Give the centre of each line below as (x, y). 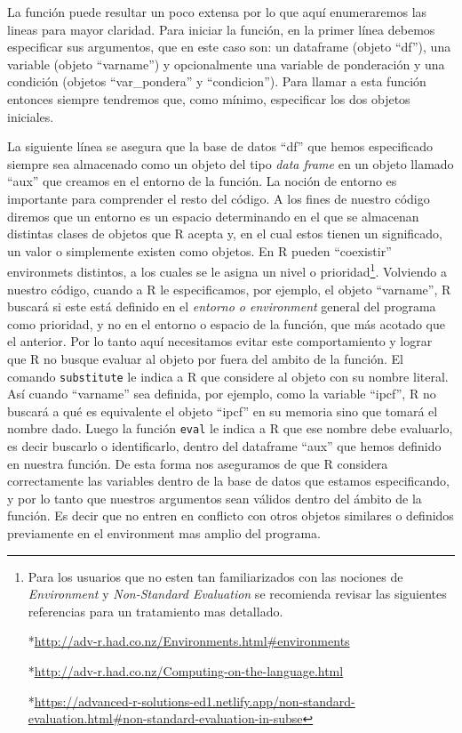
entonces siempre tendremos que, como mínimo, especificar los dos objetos (209, 98)
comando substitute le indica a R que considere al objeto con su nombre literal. (228, 376)
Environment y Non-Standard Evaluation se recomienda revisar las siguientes (237, 594)
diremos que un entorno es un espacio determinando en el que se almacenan (213, 216)
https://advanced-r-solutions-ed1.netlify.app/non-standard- (195, 701)
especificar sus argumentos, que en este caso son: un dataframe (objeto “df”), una (229, 47)
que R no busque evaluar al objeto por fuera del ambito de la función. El (205, 358)
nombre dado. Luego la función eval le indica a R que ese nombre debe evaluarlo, (230, 428)
